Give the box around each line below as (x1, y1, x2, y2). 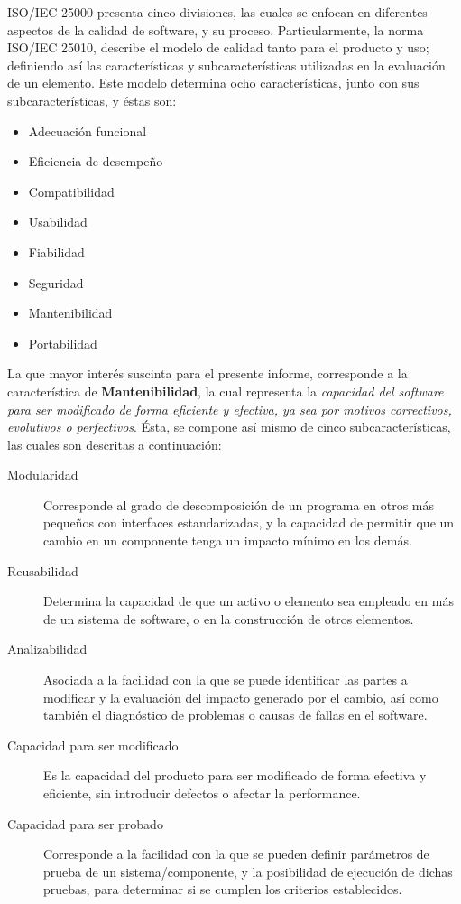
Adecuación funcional (28, 121, 147, 140)
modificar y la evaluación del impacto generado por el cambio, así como (43, 687, 438, 706)
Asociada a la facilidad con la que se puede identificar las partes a (43, 670, 408, 689)
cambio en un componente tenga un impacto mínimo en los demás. (43, 531, 412, 550)
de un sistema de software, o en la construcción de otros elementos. (43, 609, 414, 628)
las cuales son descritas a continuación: (7, 434, 222, 453)
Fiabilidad (28, 242, 85, 261)
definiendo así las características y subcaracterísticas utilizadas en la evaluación (7, 55, 446, 74)
